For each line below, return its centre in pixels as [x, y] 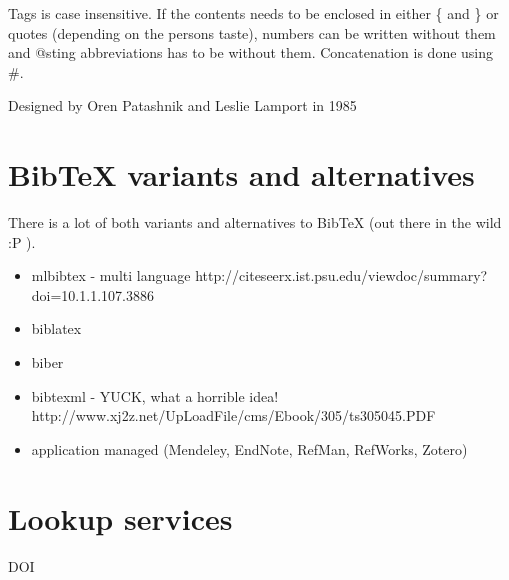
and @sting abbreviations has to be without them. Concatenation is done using [251, 52]
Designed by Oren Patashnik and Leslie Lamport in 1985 [182, 105]
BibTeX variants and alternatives [241, 174]
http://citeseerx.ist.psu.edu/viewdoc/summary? [341, 275]
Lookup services [120, 517]
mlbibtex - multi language [111, 275]
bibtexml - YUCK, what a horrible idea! [155, 395]
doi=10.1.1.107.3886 [92, 294]
